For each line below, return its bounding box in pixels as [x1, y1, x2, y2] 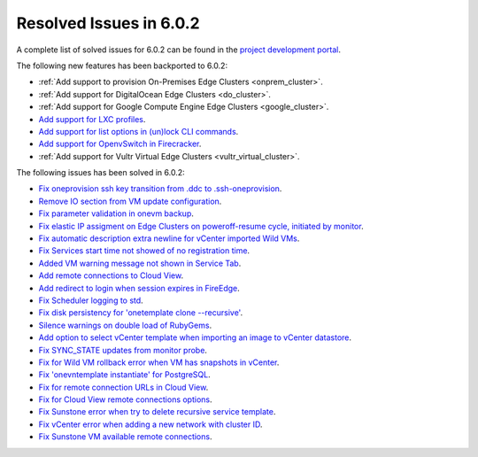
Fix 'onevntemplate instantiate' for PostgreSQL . [38, 369, 212, 380]
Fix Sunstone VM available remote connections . [38, 431, 212, 442]
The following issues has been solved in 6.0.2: [16, 167, 185, 178]
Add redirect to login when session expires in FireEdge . [38, 283, 241, 293]
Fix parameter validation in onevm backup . [38, 208, 194, 219]
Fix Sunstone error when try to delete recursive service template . [38, 407, 276, 417]
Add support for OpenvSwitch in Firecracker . [38, 138, 202, 150]
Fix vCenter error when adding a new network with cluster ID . [38, 419, 263, 430]
